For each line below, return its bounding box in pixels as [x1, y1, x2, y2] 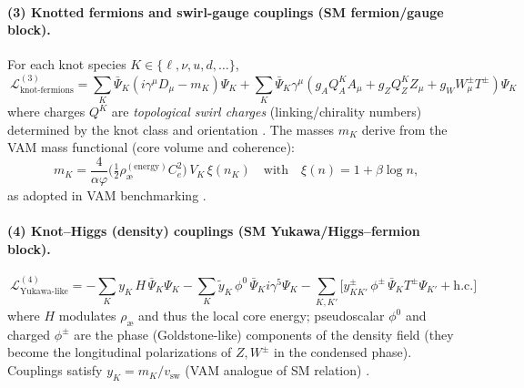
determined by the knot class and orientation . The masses [7, 119, 334, 138]
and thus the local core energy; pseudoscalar [137, 306, 385, 325]
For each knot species [7, 55, 126, 74]
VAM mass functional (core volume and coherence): [7, 138, 295, 157]
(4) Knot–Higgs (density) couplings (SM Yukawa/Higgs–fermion [7, 221, 420, 240]
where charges [7, 102, 86, 121]
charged [7, 324, 51, 343]
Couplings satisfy [7, 361, 103, 380]
